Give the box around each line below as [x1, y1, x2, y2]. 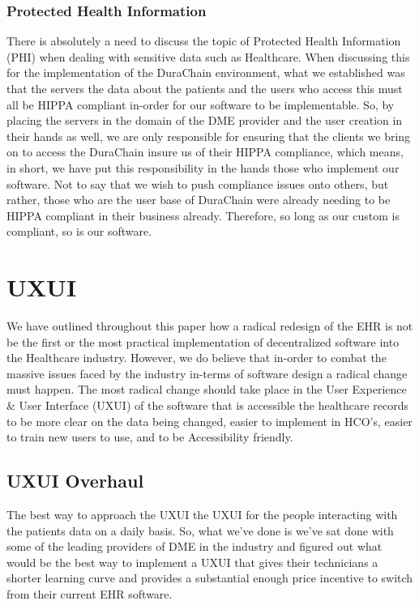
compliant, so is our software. [6, 223, 152, 240]
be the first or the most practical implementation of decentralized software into [6, 333, 400, 350]
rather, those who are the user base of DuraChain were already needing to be [6, 191, 391, 208]
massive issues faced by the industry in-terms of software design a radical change [6, 364, 408, 381]
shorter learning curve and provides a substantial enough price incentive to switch [6, 569, 413, 586]
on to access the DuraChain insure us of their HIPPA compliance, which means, [6, 143, 404, 160]
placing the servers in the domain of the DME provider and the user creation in [6, 112, 403, 129]
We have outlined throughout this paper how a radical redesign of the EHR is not [6, 317, 413, 334]
